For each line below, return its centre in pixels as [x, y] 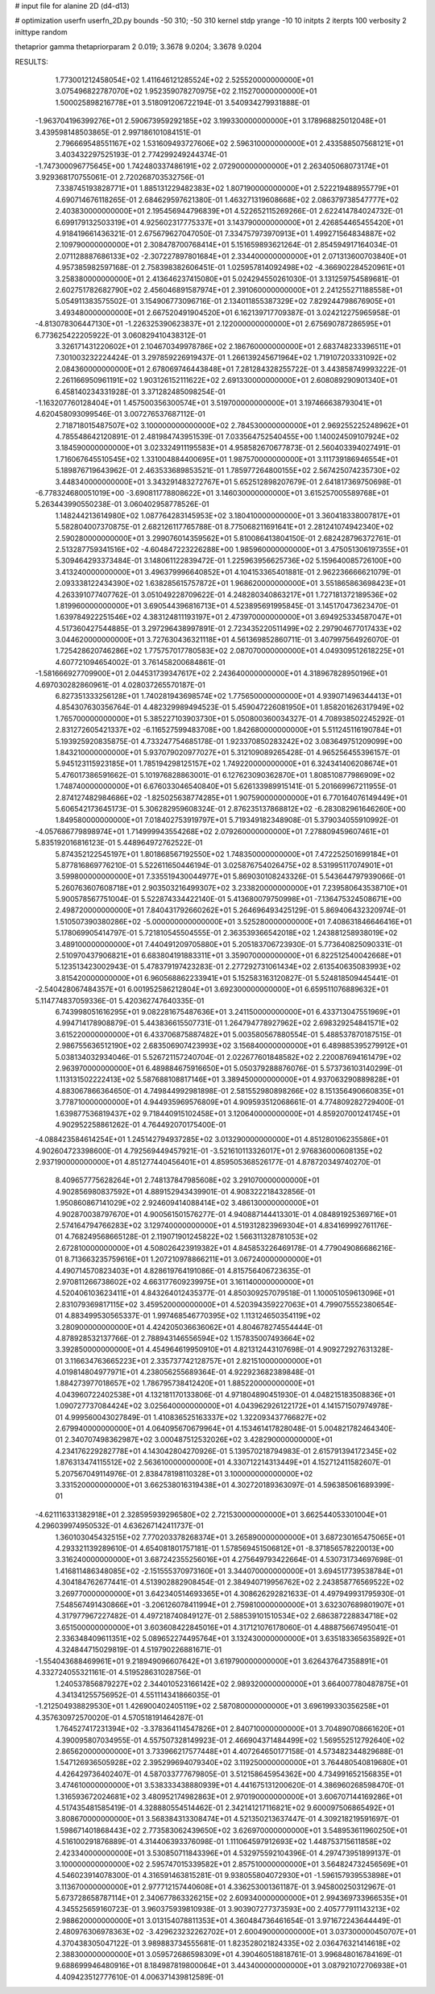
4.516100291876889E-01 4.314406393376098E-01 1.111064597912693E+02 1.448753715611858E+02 [223, 1842]
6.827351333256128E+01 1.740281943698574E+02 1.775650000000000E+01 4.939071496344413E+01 [228, 696]
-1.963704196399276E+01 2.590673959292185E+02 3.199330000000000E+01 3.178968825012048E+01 [211, 121]
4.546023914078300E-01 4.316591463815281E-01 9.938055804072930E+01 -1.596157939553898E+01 [228, 1876]
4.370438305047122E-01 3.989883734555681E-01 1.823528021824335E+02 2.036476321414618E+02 [228, 1943]
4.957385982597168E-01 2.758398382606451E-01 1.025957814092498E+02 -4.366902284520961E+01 [230, 268]
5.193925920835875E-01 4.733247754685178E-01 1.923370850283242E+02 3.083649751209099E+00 [229, 741]
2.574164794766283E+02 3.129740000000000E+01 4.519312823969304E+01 [186, 1226]
